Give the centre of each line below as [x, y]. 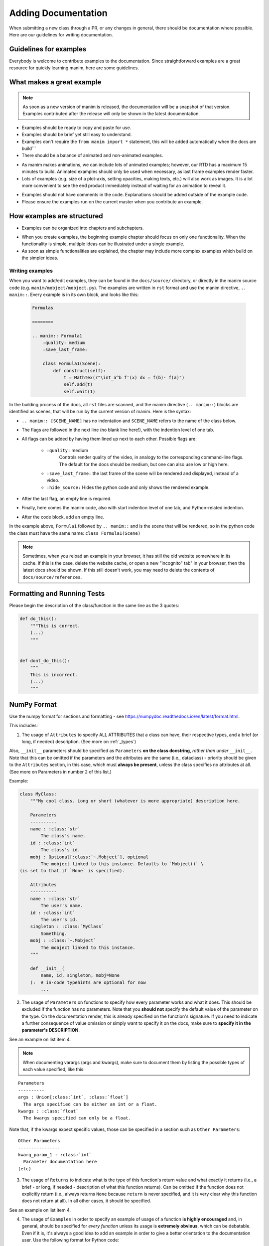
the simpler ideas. [40, 258]
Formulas [43, 308]
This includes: [24, 726]
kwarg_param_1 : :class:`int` [55, 1155]
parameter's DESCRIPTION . [51, 1030]
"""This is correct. [55, 626]
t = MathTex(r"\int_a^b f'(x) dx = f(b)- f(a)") [124, 378]
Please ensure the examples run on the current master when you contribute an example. [112, 201]
